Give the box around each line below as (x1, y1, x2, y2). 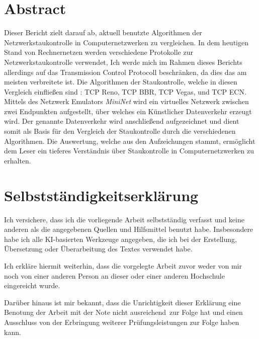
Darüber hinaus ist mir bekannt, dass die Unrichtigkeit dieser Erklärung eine (4, 297, 241, 307)
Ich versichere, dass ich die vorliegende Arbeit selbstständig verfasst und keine (4, 214, 244, 224)
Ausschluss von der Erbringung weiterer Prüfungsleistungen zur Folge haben (4, 316, 239, 327)
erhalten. (4, 155, 31, 165)
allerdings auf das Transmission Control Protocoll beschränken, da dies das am (4, 66, 247, 77)
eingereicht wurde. (4, 280, 60, 291)
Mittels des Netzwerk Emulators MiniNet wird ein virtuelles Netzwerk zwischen (4, 96, 249, 107)
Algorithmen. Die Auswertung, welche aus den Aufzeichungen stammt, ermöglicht (4, 135, 255, 146)
